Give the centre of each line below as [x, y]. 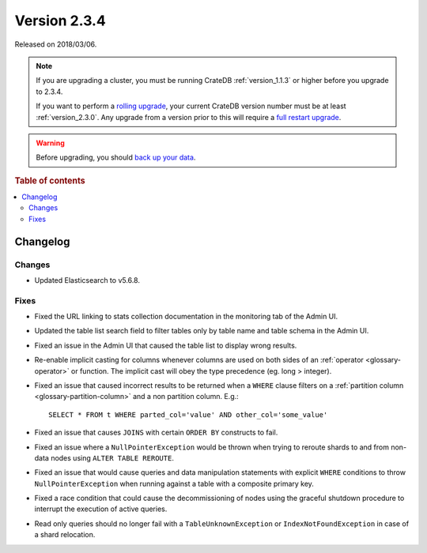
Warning [50, 143]
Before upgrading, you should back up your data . [116, 157]
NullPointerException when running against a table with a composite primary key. [174, 483]
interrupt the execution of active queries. [101, 509]
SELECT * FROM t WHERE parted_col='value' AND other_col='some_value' [188, 414]
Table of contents [50, 180]
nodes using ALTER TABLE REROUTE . [112, 457]
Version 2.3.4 [60, 21]
